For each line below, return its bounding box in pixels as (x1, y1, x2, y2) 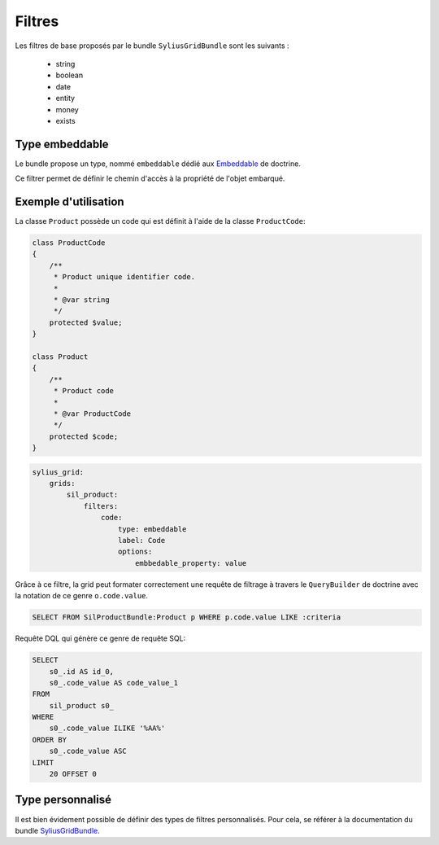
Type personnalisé (15, 793, 111, 807)
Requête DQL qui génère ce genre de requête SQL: (15, 633, 186, 643)
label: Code (118, 536, 166, 545)
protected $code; (49, 431, 119, 441)
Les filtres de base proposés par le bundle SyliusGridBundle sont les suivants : (15, 41, 289, 50)
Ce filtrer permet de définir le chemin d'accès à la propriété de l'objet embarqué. (15, 173, 285, 183)
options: (118, 547, 153, 557)
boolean (55, 70, 84, 81)
